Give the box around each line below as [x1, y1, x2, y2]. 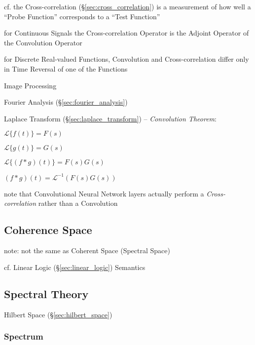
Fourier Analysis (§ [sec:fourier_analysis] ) [4, 97, 128, 107]
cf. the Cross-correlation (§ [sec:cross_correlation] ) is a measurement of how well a [4, 1, 251, 11]
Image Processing [4, 80, 57, 90]
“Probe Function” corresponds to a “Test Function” [4, 11, 160, 21]
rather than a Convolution [38, 198, 118, 208]
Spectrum [4, 330, 43, 343]
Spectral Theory [4, 286, 89, 301]
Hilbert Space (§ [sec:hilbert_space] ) [4, 309, 112, 319]
